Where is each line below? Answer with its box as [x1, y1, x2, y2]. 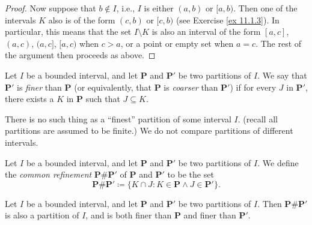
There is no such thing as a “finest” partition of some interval [5, 112, 231, 125]
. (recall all [237, 112, 278, 125]
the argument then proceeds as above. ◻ [5, 49, 156, 61]
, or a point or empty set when [120, 37, 234, 49]
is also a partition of [5, 209, 79, 221]
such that [85, 92, 120, 105]
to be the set [167, 168, 214, 181]
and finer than [183, 209, 236, 221]
